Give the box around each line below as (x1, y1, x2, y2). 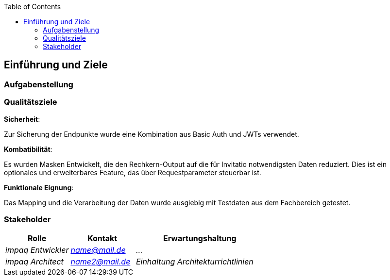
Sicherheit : (4, 115, 40, 123)
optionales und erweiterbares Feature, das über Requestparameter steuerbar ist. (4, 168, 261, 177)
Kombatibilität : (4, 145, 52, 153)
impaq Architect (5, 257, 64, 267)
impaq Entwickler (5, 245, 69, 255)
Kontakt (87, 233, 118, 244)
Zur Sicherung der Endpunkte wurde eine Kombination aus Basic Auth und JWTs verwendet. (4, 130, 299, 138)
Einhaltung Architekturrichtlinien (136, 257, 254, 267)
